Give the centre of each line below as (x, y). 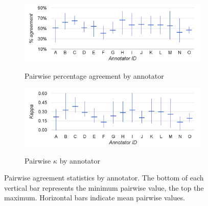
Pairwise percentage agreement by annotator (94, 76)
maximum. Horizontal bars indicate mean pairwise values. (95, 198)
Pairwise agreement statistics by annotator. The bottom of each (104, 178)
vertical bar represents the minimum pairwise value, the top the (104, 187)
